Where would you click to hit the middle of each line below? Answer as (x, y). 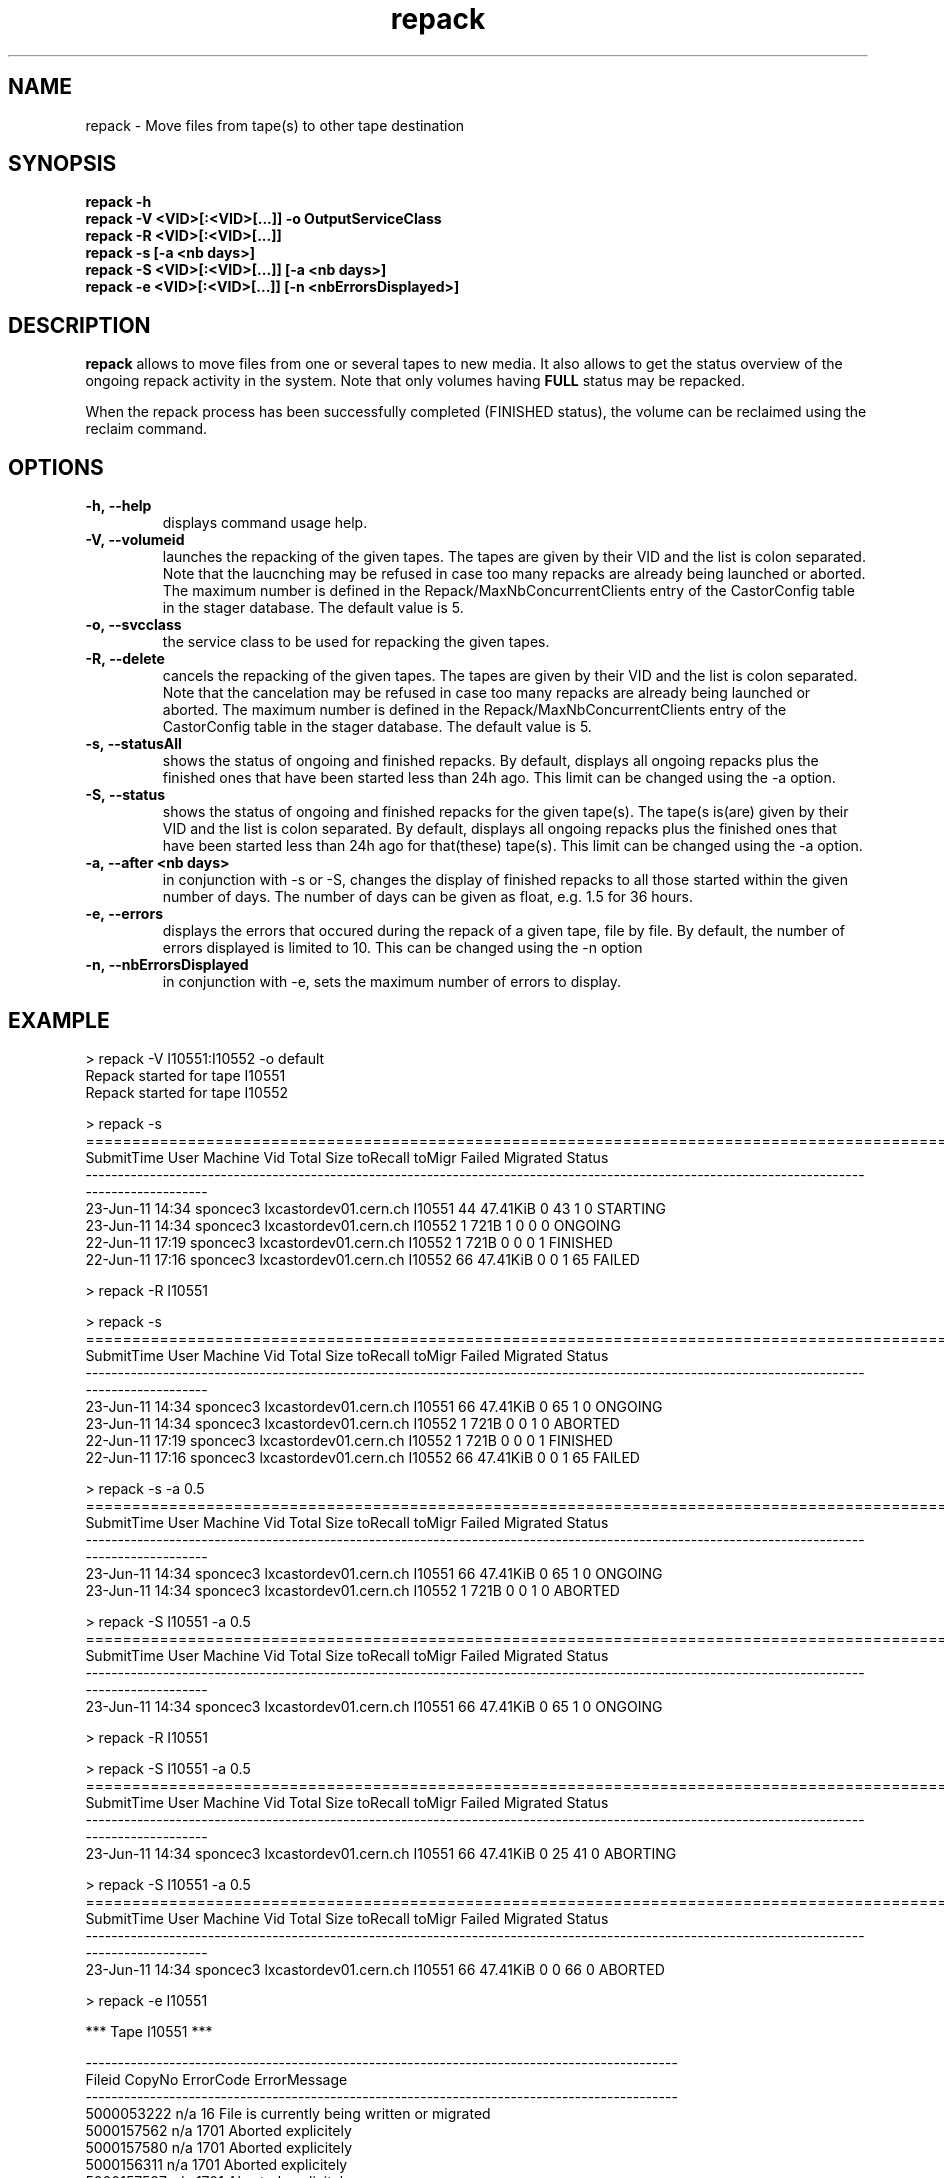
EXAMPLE (59, 1020)
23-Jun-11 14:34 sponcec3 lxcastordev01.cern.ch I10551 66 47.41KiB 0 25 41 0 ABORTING (381, 1853)
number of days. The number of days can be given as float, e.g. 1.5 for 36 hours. (427, 897)
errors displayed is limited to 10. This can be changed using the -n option (402, 948)
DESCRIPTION (79, 325)
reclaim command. (146, 429)
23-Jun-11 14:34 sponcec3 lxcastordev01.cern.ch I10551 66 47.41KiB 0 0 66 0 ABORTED (375, 1969)
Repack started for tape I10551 (185, 1075)
